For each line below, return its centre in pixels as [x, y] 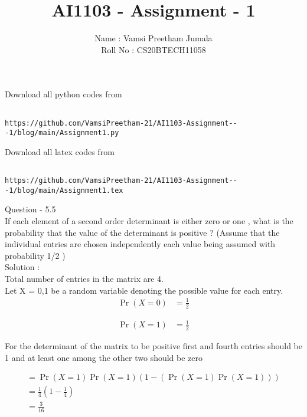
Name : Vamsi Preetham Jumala [153, 38]
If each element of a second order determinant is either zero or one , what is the [149, 221]
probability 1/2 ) [35, 255]
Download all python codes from [63, 94]
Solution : [22, 267]
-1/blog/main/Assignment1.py [62, 133]
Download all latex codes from [60, 151]
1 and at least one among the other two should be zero [104, 357]
